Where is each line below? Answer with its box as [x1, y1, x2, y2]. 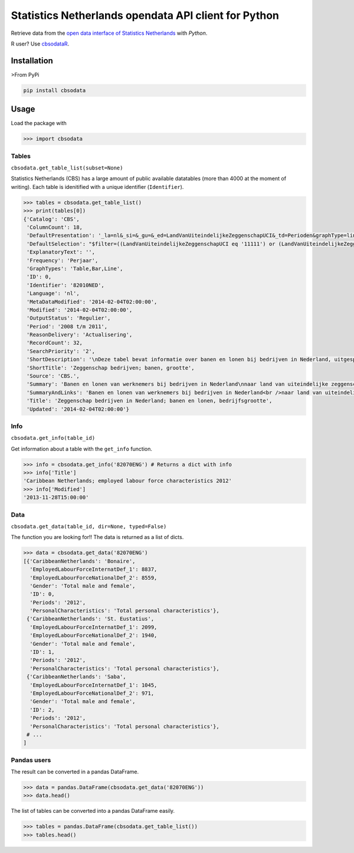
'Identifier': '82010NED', [27, 282, 104, 289]
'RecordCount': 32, [27, 339, 83, 347]
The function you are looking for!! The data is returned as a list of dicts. [11, 534, 184, 541]
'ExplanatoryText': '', [27, 249, 96, 256]
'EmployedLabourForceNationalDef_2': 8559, [29, 574, 158, 581]
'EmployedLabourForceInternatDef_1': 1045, [29, 682, 158, 688]
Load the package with [11, 120, 67, 127]
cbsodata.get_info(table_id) [11, 434, 96, 442]
